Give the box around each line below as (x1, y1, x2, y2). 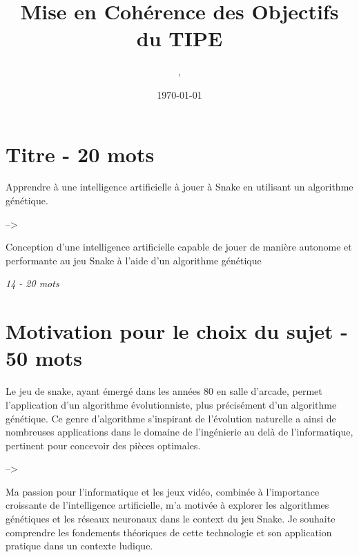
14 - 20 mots (6, 276, 59, 291)
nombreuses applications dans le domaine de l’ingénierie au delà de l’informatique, (6, 424, 353, 439)
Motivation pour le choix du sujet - (6, 317, 349, 345)
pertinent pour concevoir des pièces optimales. (6, 438, 201, 452)
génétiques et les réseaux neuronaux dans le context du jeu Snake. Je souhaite (6, 511, 336, 526)
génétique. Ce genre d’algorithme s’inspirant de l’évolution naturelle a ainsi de (6, 411, 336, 425)
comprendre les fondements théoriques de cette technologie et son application (6, 525, 332, 539)
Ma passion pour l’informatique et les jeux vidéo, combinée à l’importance (6, 484, 320, 498)
